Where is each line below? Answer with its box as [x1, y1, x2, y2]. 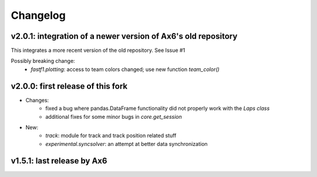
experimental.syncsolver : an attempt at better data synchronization [45, 140, 208, 147]
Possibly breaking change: [11, 58, 76, 65]
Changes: [25, 96, 49, 103]
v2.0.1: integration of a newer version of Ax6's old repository [11, 31, 238, 41]
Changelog [11, 9, 66, 22]
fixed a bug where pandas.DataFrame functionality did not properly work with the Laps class [45, 105, 270, 112]
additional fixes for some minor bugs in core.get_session [45, 113, 182, 120]
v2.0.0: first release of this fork [11, 81, 128, 91]
